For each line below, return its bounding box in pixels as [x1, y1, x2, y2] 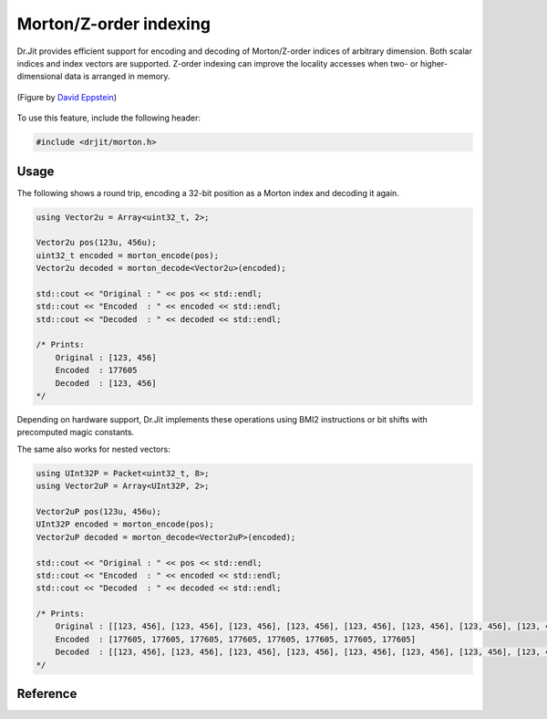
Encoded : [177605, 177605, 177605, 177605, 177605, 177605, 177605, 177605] [55, 634, 417, 644]
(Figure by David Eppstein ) [16, 91, 118, 102]
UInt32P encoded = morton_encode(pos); [36, 519, 214, 529]
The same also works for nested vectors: [16, 443, 170, 454]
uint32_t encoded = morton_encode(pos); [36, 250, 219, 260]
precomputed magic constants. [16, 427, 135, 438]
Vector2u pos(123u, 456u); [36, 237, 157, 248]
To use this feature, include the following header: [16, 112, 201, 123]
